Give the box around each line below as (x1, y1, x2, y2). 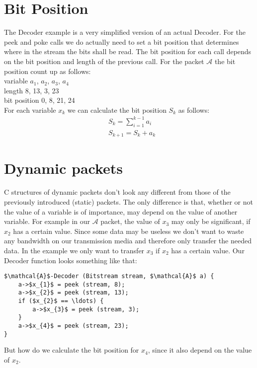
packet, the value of (100, 216, 160, 226)
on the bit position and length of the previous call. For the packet (4, 56, 204, 66)
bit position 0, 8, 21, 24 (4, 95, 75, 105)
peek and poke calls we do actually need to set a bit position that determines (4, 36, 239, 47)
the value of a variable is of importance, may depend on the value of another (4, 206, 238, 217)
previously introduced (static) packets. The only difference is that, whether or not (4, 197, 254, 207)
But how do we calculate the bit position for (4, 345, 139, 355)
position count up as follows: (4, 66, 91, 76)
